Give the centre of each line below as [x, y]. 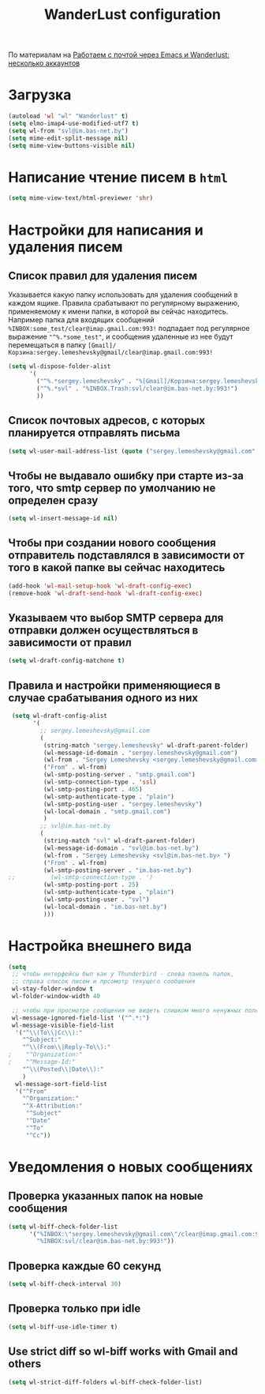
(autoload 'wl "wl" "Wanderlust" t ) [68, 116]
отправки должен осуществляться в [103, 631]
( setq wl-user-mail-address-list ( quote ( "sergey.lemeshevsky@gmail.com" [132, 451]
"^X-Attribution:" [52, 1106]
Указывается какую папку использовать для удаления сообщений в [123, 295]
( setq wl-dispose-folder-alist [60, 366]
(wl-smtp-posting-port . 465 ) [93, 789]
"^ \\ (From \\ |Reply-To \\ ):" [67, 1047]
